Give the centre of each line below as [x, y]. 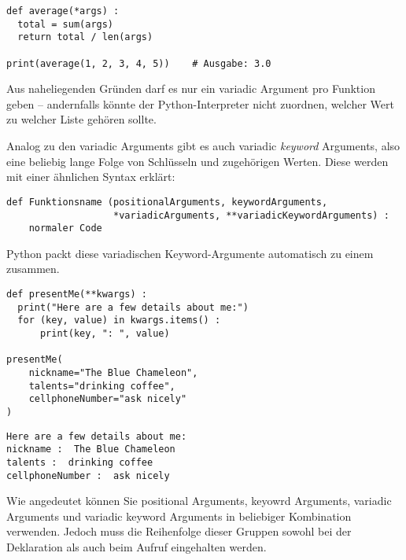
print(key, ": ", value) [105, 333]
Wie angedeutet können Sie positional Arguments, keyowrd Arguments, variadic [199, 501]
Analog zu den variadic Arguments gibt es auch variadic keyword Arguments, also [203, 146]
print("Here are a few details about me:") [133, 307]
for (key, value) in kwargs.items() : [119, 321]
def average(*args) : [63, 11]
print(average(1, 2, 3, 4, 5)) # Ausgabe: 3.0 [139, 63]
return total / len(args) [85, 37]
